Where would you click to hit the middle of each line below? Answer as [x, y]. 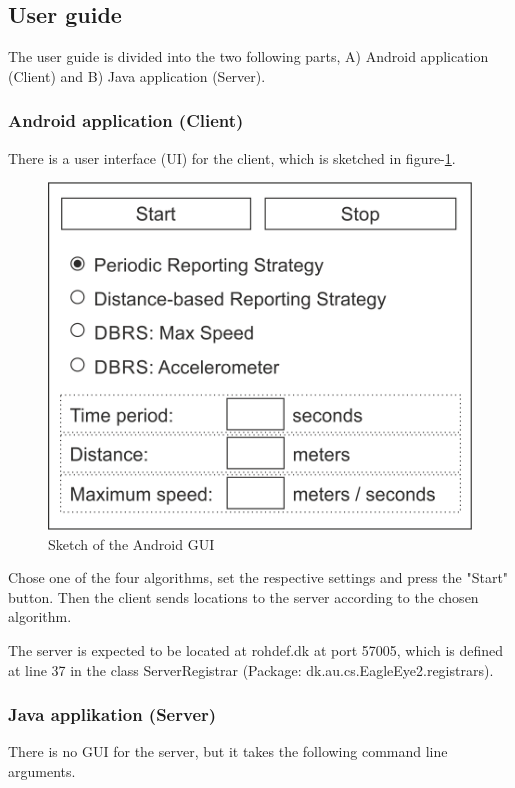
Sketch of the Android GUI [131, 543]
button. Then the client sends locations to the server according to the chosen [243, 596]
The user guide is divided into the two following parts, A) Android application [248, 56]
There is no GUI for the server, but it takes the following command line [228, 751]
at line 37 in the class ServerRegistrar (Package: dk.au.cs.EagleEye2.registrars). [251, 669]
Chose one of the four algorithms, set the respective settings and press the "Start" [258, 577]
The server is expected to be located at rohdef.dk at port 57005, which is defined [256, 650]
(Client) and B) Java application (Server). [137, 75]
